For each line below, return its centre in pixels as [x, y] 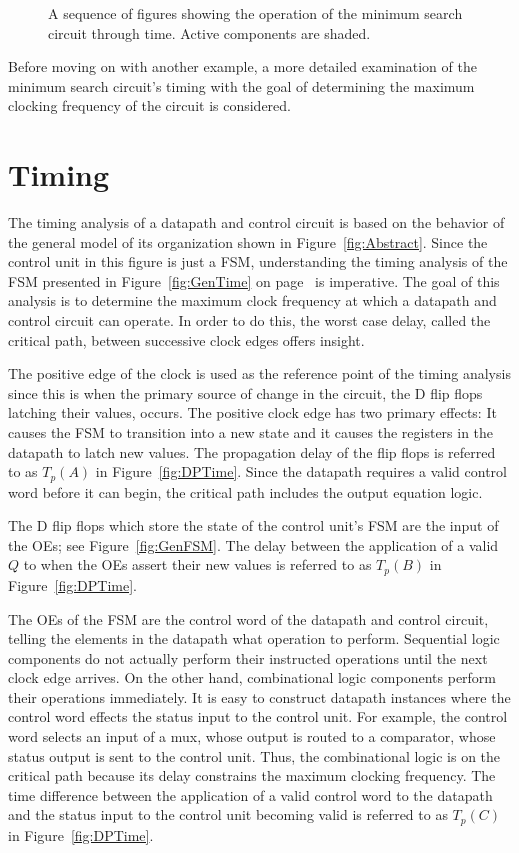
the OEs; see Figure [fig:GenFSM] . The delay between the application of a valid [253, 544]
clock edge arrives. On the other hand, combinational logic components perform [252, 677]
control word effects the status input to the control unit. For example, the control [258, 716]
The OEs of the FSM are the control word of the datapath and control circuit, [248, 618]
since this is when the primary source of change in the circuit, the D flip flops [245, 392]
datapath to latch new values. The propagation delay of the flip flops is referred [252, 451]
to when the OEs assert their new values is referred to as [197, 564]
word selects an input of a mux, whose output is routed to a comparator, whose [252, 736]
